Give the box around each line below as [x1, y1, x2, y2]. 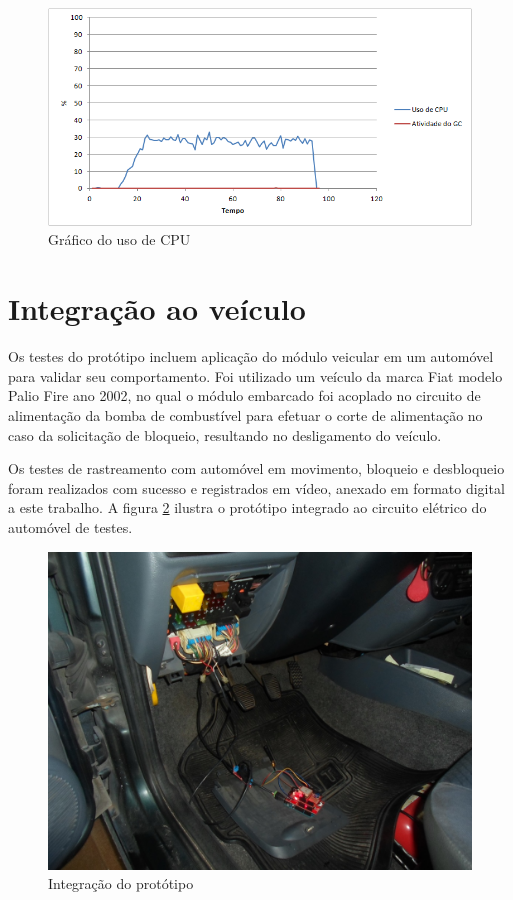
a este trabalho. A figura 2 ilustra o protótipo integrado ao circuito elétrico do [8, 497, 487, 518]
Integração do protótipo [48, 873, 194, 894]
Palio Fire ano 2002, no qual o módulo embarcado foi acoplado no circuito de [8, 385, 481, 406]
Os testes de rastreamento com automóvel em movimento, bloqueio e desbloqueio [8, 458, 505, 479]
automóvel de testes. [8, 516, 133, 537]
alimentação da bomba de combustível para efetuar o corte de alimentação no [8, 404, 483, 425]
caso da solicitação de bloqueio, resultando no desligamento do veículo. [8, 424, 442, 445]
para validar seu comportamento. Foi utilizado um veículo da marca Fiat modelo [8, 365, 503, 386]
